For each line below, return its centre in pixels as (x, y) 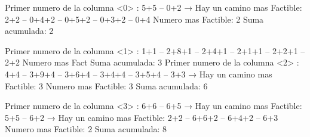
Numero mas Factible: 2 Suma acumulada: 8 (86, 129)
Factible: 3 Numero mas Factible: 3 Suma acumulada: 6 (106, 85)
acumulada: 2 (29, 31)
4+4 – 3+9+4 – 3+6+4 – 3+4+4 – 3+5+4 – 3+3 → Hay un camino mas (139, 74)
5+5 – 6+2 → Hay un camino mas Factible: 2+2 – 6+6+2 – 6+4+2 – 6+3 (142, 117)
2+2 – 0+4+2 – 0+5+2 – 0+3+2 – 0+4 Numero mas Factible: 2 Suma (134, 19)
